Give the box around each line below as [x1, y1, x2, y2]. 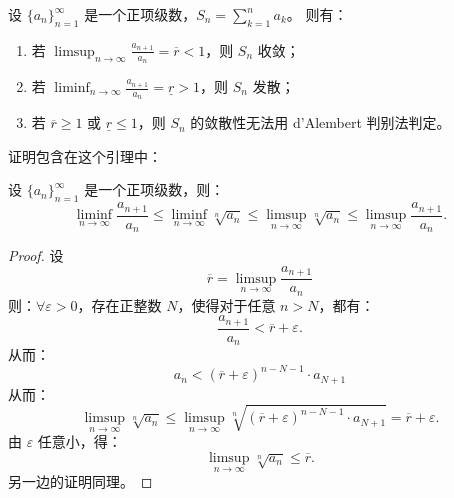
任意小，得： [37, 431, 122, 452]
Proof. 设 [8, 245, 64, 266]
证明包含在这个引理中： [8, 145, 162, 166]
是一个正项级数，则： [84, 179, 225, 200]
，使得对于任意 [177, 294, 276, 315]
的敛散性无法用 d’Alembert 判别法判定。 [190, 112, 451, 133]
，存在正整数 [77, 294, 162, 315]
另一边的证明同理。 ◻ [8, 471, 153, 492]
